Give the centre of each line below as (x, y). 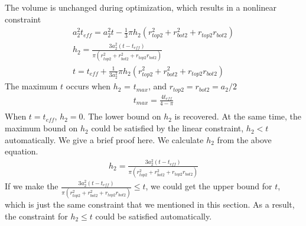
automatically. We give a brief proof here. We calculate (104, 139)
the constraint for (36, 216)
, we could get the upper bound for (209, 186)
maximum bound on (41, 128)
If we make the (32, 186)
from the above (244, 139)
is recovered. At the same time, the (238, 116)
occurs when (88, 86)
